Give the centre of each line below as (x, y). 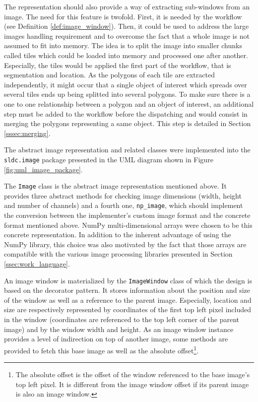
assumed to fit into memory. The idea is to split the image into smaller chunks (123, 45)
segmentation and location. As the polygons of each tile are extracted (109, 75)
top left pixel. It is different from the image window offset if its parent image (132, 384)
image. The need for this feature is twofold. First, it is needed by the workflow (123, 16)
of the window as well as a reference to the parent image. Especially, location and (128, 300)
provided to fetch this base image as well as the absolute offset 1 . (101, 349)
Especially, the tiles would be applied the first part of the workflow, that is (118, 65)
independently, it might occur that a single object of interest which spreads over (126, 84)
